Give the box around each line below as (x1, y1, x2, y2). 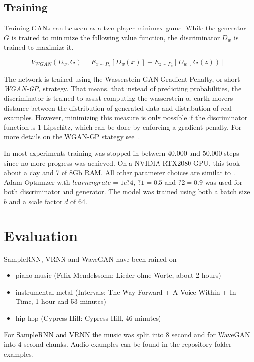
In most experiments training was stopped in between (4, 148, 166, 158)
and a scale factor (9, 196, 63, 206)
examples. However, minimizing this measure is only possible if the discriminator (4, 112, 248, 122)
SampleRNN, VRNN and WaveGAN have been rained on (4, 253, 177, 264)
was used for (205, 177, 243, 187)
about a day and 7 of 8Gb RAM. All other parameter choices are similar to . (4, 167, 235, 178)
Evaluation (4, 225, 78, 245)
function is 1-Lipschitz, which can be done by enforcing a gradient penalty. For (4, 121, 242, 132)
